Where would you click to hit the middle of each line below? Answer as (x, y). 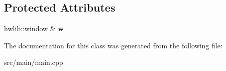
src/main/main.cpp (34, 62)
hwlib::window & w (34, 28)
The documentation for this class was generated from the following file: (113, 45)
